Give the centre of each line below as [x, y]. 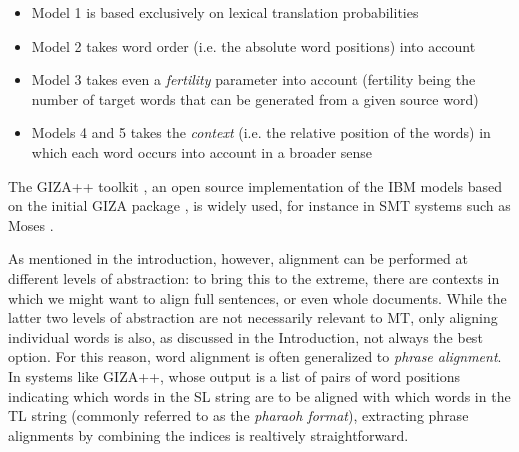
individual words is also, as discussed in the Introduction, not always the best [245, 336]
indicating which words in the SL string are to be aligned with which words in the [259, 395]
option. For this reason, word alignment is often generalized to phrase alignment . [255, 356]
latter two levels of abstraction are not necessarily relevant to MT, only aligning [253, 317]
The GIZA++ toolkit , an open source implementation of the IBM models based [255, 185]
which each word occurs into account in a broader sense [202, 151]
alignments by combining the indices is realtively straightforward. [208, 434]
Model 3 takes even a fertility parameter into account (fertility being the [253, 79]
